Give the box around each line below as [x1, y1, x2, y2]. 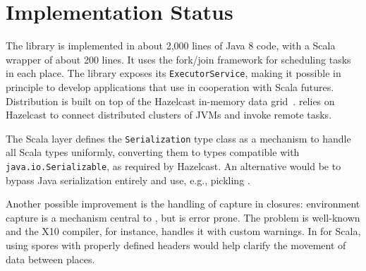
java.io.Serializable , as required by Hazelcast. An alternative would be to [6, 159, 341, 173]
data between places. [6, 251, 95, 266]
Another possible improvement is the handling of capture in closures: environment [6, 196, 360, 211]
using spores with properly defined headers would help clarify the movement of [6, 238, 346, 253]
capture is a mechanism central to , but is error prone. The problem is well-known [6, 210, 360, 224]
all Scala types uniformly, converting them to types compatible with [6, 145, 300, 159]
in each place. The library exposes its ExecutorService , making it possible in [6, 66, 341, 80]
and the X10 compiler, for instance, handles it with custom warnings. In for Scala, [6, 224, 361, 239]
